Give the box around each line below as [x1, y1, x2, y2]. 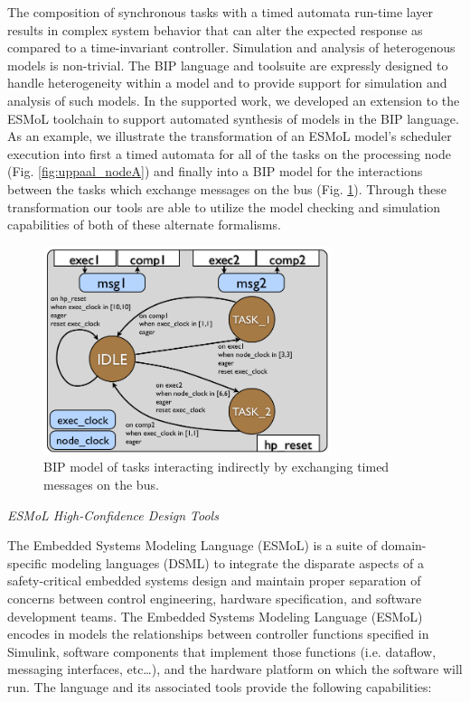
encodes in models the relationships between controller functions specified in [7, 624, 429, 643]
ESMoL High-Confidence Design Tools [7, 505, 219, 524]
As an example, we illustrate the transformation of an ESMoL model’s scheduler [7, 126, 452, 145]
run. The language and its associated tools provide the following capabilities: [7, 678, 432, 696]
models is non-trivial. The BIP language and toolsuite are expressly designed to [7, 55, 448, 74]
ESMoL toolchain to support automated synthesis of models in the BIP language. [7, 108, 459, 127]
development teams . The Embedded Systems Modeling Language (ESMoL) [7, 606, 423, 625]
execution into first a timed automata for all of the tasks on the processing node [7, 144, 451, 163]
